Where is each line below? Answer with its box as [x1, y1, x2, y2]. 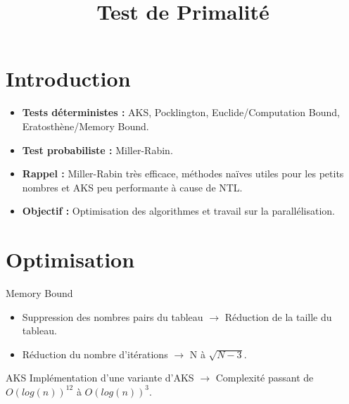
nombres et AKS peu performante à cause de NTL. [22, 179, 243, 194]
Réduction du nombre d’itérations [22, 346, 168, 361]
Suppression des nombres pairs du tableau [22, 309, 203, 324]
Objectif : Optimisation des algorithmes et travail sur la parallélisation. [22, 203, 335, 218]
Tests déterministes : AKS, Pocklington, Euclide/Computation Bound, [22, 105, 340, 120]
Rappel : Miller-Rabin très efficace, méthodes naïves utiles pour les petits [22, 166, 344, 181]
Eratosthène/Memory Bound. [22, 118, 149, 133]
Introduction [6, 64, 131, 93]
